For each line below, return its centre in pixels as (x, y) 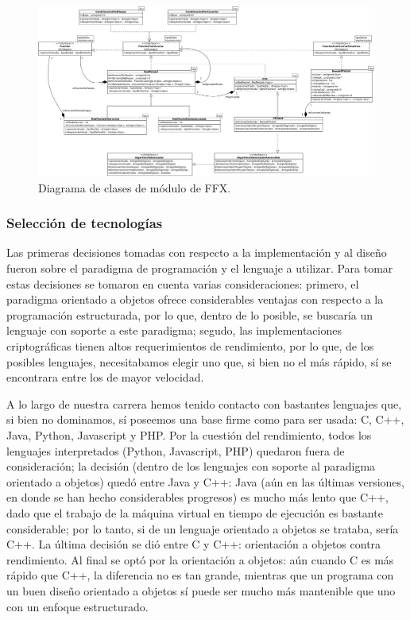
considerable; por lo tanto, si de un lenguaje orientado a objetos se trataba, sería (203, 528)
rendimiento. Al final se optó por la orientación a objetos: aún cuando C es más (200, 559)
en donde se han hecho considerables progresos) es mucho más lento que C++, (197, 497)
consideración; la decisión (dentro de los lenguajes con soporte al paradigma (191, 466)
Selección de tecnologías (85, 223)
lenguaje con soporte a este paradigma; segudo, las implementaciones (174, 330)
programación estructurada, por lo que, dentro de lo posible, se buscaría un (190, 314)
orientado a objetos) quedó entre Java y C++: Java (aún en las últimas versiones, (205, 481)
